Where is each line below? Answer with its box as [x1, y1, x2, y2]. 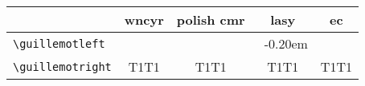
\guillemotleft [13, 37, 105, 50]
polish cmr [176, 10, 245, 29]
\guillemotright [13, 60, 112, 73]
